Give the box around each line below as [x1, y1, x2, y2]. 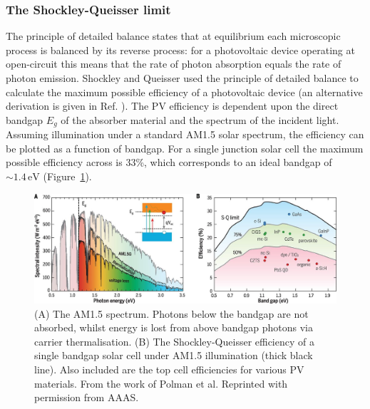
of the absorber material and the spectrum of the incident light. [61, 112, 339, 127]
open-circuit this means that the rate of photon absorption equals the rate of [6, 56, 341, 71]
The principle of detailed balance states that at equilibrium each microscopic [6, 29, 341, 43]
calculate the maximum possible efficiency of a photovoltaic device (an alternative [6, 84, 363, 99]
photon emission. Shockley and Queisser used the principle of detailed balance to [6, 71, 359, 85]
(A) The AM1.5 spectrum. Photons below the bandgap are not [34, 306, 309, 321]
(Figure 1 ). [43, 169, 92, 184]
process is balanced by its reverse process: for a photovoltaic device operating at [6, 42, 355, 57]
